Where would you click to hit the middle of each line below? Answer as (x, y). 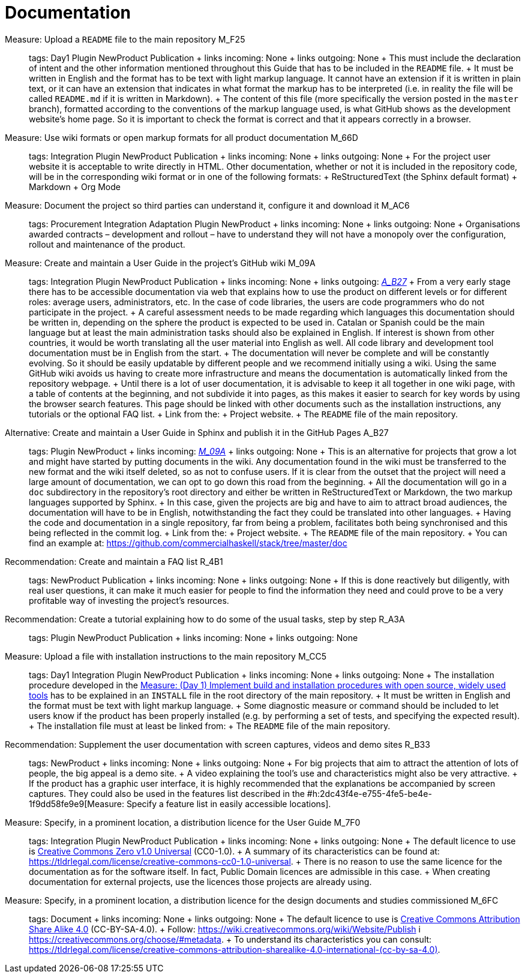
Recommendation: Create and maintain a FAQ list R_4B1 (114, 561)
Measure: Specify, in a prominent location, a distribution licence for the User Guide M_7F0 (183, 822)
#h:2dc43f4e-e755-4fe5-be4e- (369, 793)
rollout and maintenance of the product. (107, 244)
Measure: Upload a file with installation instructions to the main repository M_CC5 (166, 656)
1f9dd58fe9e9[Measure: (76, 804)
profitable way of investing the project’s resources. (129, 600)
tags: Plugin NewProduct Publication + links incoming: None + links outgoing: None (193, 637)
